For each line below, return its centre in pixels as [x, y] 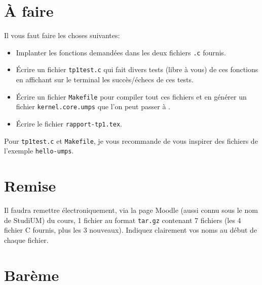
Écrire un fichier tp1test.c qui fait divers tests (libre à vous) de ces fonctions [137, 69]
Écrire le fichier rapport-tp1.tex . [69, 123]
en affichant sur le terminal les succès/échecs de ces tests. [105, 80]
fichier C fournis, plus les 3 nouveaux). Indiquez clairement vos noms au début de [131, 230]
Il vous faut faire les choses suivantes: [62, 35]
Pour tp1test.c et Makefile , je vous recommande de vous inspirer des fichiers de [131, 140]
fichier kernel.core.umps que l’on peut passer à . [93, 106]
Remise [30, 186]
